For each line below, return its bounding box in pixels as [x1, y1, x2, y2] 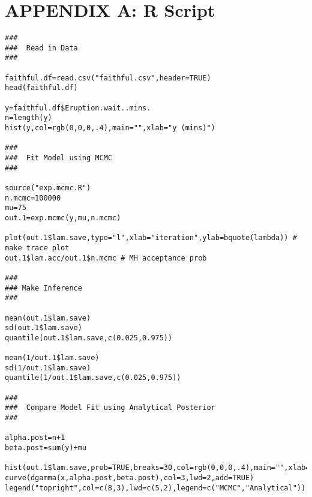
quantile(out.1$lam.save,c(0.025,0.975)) [5, 333, 173, 342]
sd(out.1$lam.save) [5, 324, 82, 333]
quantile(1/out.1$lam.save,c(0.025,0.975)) [5, 373, 181, 382]
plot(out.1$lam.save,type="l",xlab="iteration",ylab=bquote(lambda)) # [5, 233, 297, 242]
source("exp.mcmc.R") [5, 183, 91, 192]
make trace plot [5, 243, 70, 252]
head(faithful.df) [5, 83, 78, 92]
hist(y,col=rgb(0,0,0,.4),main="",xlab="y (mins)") [5, 124, 215, 133]
